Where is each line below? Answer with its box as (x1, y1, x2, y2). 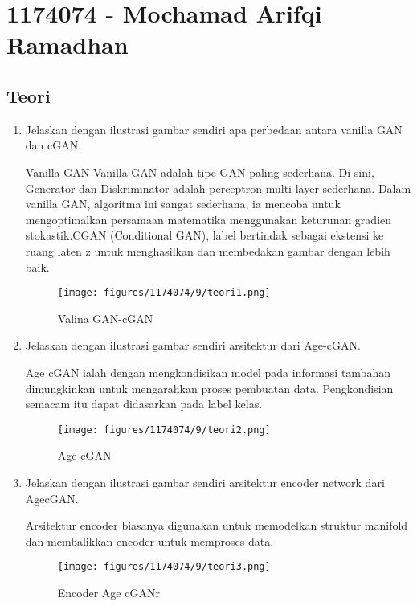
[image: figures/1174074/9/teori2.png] (57, 424, 271, 436)
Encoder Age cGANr (57, 584, 160, 601)
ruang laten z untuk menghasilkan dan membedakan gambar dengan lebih (25, 242, 390, 259)
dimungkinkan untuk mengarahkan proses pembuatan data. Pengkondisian (25, 379, 394, 396)
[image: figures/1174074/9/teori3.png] (57, 561, 271, 573)
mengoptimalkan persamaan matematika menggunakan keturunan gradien (25, 211, 392, 227)
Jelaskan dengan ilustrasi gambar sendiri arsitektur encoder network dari (25, 473, 385, 490)
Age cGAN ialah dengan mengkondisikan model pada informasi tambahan (25, 363, 390, 380)
